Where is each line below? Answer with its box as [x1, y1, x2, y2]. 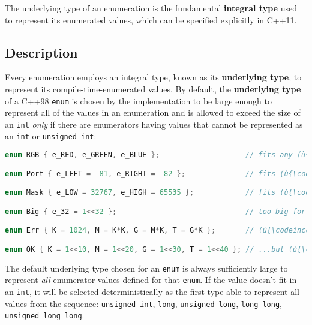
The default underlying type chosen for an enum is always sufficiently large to [5, 261, 288, 274]
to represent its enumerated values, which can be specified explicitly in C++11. [5, 13, 297, 26]
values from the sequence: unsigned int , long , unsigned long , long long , [5, 297, 282, 309]
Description [5, 43, 78, 61]
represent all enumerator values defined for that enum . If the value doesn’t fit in [5, 273, 297, 286]
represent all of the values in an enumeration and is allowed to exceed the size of [5, 106, 301, 119]
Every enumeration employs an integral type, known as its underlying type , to [5, 71, 302, 83]
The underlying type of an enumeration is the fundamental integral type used [5, 2, 297, 14]
